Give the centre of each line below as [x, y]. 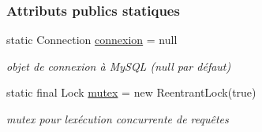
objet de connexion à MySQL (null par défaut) [119, 66]
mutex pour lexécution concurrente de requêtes [118, 119]
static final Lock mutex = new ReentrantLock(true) [131, 92]
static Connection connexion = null [92, 40]
